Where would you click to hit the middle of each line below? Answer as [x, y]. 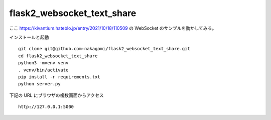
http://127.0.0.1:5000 [46, 107]
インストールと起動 [29, 37]
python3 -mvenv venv [43, 63]
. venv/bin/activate [43, 70]
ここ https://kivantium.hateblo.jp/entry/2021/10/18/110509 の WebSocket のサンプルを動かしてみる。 [113, 28]
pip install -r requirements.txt [59, 77]
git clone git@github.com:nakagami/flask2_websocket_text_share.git [104, 49]
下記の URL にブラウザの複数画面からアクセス [56, 95]
